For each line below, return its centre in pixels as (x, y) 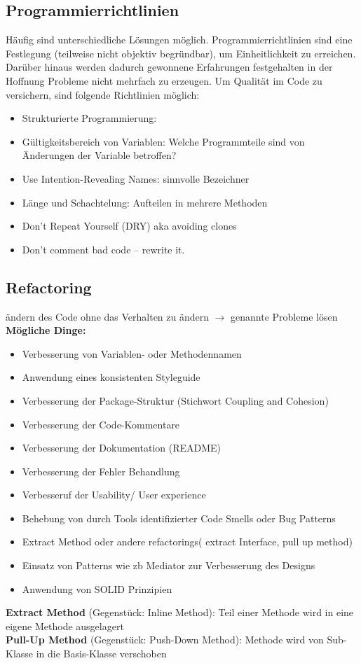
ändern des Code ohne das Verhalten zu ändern (108, 316)
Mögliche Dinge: (46, 330)
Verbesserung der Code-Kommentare (101, 424)
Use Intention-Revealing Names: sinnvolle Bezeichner (136, 178)
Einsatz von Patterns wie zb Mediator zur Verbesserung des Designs (169, 565)
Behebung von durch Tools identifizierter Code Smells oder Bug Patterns (179, 518)
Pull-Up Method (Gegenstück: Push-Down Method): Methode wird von (165, 640)
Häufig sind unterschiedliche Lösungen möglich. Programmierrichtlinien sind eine (179, 40)
